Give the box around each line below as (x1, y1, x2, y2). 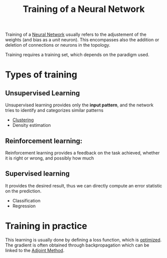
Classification (12, 197, 41, 203)
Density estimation (12, 122, 51, 128)
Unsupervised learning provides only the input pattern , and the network (5, 102, 154, 108)
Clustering (12, 117, 34, 123)
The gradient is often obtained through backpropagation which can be (5, 242, 150, 248)
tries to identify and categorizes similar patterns (5, 107, 104, 113)
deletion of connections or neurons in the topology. (5, 42, 111, 48)
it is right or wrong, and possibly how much (5, 155, 94, 161)
